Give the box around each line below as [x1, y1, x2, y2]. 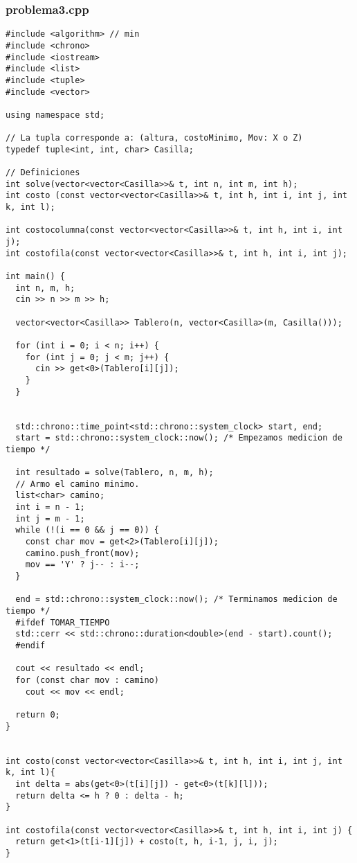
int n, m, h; [15, 283, 75, 293]
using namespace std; [6, 109, 105, 120]
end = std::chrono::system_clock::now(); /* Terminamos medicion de [15, 594, 338, 605]
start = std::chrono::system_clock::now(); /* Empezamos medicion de [15, 433, 342, 443]
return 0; [15, 709, 60, 720]
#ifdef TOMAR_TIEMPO [15, 617, 110, 628]
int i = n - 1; [15, 502, 85, 513]
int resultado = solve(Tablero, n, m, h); [15, 468, 214, 478]
